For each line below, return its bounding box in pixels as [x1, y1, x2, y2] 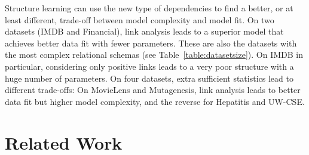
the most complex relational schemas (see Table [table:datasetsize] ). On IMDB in [5, 48, 304, 61]
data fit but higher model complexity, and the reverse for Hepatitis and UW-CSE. [5, 95, 305, 107]
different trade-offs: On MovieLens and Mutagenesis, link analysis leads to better [5, 83, 301, 96]
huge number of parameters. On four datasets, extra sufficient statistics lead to [5, 72, 293, 84]
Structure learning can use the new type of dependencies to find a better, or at [5, 2, 293, 14]
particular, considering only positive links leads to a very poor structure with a [5, 60, 294, 72]
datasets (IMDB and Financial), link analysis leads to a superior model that [5, 25, 284, 38]
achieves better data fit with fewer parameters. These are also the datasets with [5, 36, 297, 49]
